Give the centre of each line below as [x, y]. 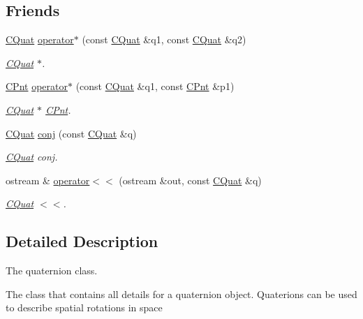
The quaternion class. [52, 270]
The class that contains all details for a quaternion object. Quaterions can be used [181, 294]
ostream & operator [48, 180]
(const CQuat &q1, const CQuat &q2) [164, 39]
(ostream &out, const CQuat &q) [190, 180]
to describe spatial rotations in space [84, 307]
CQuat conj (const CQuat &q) [71, 133]
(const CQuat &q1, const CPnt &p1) [155, 86]
